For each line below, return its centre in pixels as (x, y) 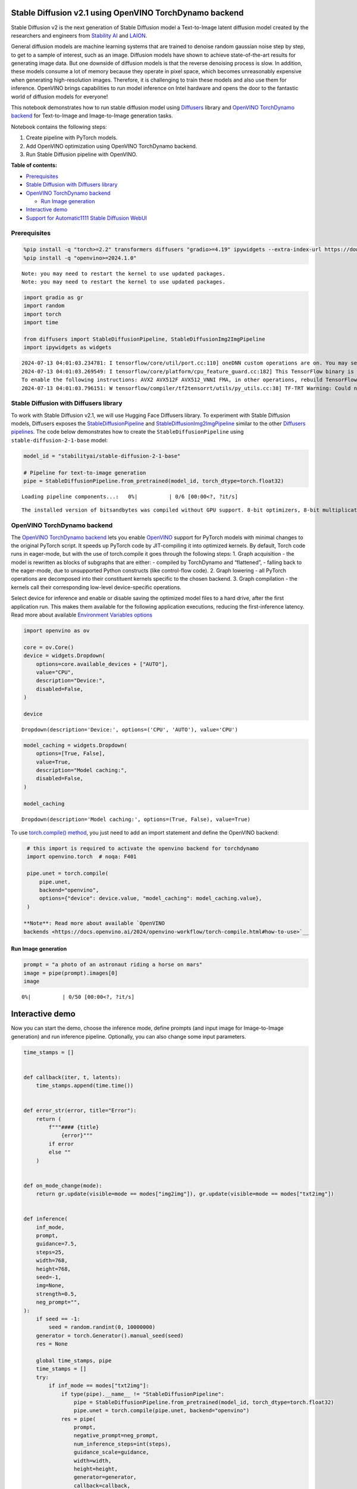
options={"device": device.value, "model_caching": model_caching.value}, (151, 898)
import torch (43, 314)
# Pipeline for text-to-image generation (85, 473)
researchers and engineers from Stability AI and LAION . (79, 35)
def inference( (46, 1219)
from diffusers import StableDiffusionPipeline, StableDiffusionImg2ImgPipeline (144, 339)
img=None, (50, 1286)
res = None (52, 1344)
